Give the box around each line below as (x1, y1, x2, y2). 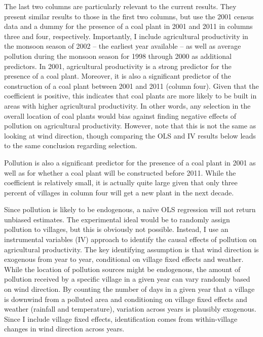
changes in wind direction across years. (4, 323, 125, 334)
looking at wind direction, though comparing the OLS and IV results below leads (4, 130, 256, 141)
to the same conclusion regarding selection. (4, 140, 137, 151)
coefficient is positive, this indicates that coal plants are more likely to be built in (4, 90, 257, 101)
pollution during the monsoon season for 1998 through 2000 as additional (4, 50, 232, 61)
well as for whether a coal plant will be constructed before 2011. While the (4, 167, 236, 178)
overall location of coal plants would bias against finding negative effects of (4, 110, 237, 121)
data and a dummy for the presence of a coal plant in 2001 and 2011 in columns (4, 21, 253, 31)
